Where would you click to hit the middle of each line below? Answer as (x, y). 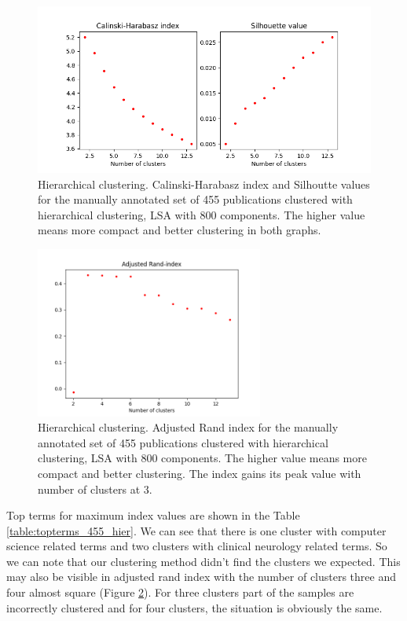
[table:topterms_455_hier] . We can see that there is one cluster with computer (196, 530)
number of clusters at (89, 489)
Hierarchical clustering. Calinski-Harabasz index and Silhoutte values (204, 184)
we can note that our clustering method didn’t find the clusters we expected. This (203, 561)
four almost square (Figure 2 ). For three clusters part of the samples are (180, 592)
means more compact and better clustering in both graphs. (180, 230)
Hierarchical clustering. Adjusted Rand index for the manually (188, 427)
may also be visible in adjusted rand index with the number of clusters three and (202, 577)
